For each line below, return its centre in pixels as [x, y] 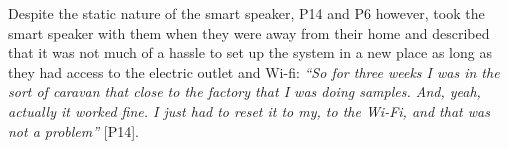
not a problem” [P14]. [74, 130]
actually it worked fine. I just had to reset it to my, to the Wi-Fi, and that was [249, 110]
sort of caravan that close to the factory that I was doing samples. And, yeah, [244, 91]
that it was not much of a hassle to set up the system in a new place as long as [250, 52]
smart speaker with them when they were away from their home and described [249, 32]
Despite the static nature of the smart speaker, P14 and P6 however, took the [246, 13]
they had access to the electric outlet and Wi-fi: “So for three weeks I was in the [254, 71]
